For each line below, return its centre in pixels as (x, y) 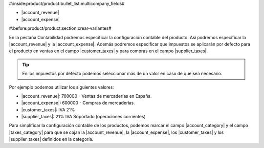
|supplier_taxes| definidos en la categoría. (51, 139)
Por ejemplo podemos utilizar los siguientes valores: (62, 87)
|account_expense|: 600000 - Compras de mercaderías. (78, 103)
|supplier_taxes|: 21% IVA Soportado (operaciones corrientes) (84, 117)
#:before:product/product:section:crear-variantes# (60, 28)
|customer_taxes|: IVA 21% (48, 109)
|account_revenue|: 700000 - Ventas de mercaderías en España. (87, 96)
